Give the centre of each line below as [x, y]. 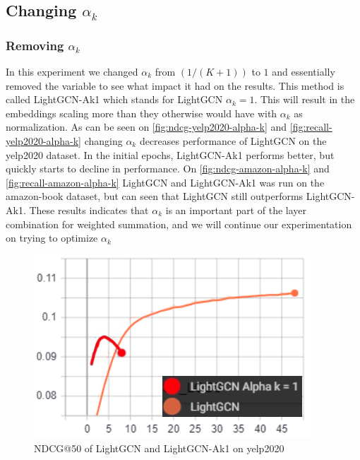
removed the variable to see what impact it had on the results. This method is [175, 85]
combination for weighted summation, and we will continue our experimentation [179, 224]
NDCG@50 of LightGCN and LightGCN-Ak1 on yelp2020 [159, 448]
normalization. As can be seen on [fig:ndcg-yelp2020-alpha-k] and [146, 127]
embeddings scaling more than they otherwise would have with [142, 113]
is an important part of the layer [236, 210]
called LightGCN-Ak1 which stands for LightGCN [114, 99]
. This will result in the [305, 99]
